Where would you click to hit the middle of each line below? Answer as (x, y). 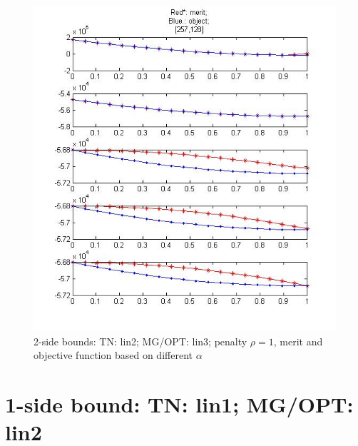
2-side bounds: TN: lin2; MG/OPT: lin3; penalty (140, 341)
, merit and (298, 341)
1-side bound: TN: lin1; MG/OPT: (179, 404)
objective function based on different (113, 355)
